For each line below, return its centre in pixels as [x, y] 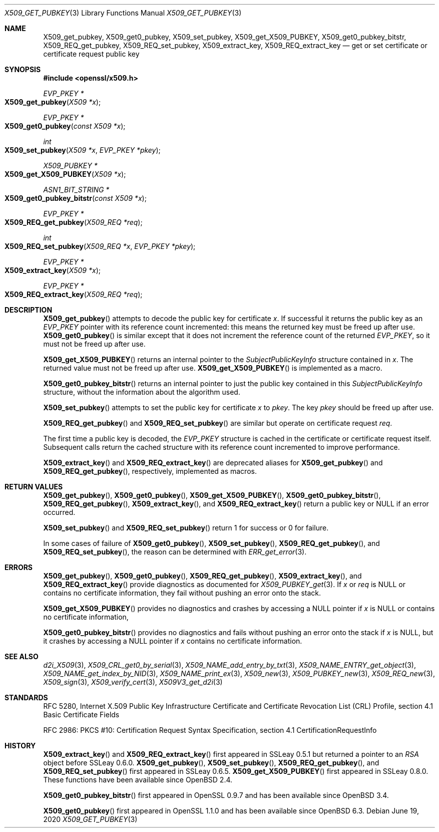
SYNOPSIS [23, 69]
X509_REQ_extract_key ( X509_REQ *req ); [74, 294]
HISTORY [20, 746]
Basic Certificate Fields [81, 715]
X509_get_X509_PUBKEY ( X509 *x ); [65, 174]
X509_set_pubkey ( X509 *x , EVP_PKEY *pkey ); [83, 150]
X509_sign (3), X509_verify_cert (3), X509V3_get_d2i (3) [133, 682]
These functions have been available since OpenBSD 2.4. [138, 780]
